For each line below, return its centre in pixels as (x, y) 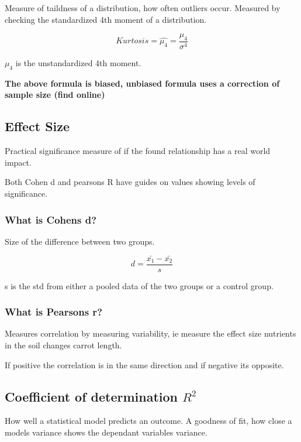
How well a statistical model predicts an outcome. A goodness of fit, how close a (148, 421)
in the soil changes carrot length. (63, 345)
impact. (18, 162)
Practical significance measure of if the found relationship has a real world (138, 151)
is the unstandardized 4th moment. (78, 63)
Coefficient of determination (91, 396)
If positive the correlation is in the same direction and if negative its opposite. (144, 364)
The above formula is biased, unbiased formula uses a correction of (142, 83)
